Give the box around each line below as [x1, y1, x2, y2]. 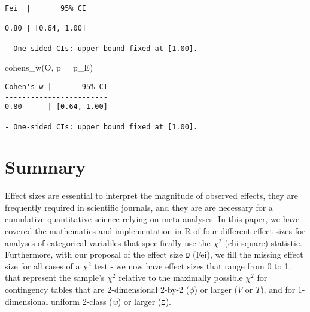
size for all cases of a [5, 259, 80, 272]
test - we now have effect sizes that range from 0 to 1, [94, 259, 291, 272]
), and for [260, 283, 296, 296]
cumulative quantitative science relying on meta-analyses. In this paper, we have [5, 213, 300, 225]
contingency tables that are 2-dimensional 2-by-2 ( [5, 283, 190, 296]
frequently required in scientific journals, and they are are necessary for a [5, 201, 273, 213]
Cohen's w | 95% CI [5, 82, 108, 91]
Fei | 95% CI [5, 4, 87, 13]
